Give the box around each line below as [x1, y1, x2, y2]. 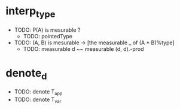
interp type [5, 4, 56, 20]
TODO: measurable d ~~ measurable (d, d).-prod [23, 45, 144, 52]
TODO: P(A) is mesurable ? [14, 26, 81, 34]
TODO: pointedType [23, 32, 73, 40]
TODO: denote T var [14, 96, 62, 104]
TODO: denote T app [14, 88, 63, 96]
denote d [5, 66, 47, 82]
